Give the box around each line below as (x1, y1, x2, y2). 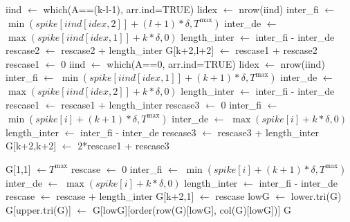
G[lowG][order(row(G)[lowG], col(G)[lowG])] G (92, 202, 291, 216)
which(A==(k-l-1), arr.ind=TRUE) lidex (43, 2, 218, 16)
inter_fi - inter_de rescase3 (80, 124, 196, 139)
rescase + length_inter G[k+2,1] (56, 189, 194, 203)
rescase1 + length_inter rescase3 (61, 97, 200, 111)
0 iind (61, 56, 86, 71)
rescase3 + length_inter (217, 124, 320, 139)
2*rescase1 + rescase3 (77, 138, 169, 153)
